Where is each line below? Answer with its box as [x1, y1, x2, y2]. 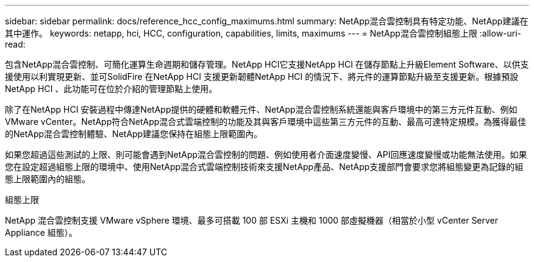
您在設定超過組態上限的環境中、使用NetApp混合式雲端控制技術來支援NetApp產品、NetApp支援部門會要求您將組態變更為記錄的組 [5, 161, 524, 172]
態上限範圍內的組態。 [5, 174, 90, 184]
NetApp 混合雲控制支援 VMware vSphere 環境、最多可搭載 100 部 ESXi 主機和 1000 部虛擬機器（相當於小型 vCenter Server [5, 215, 499, 225]
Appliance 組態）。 [5, 227, 77, 238]
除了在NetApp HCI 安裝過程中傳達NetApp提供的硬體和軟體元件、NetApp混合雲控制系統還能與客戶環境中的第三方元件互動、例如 [5, 104, 518, 115]
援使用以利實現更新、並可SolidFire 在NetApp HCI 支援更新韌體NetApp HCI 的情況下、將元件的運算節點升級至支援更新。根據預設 [5, 71, 519, 82]
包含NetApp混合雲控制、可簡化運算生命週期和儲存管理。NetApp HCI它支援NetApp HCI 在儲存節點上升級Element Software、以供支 [5, 59, 529, 69]
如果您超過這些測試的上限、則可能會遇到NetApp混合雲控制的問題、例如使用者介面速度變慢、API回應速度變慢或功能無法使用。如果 [5, 149, 527, 160]
